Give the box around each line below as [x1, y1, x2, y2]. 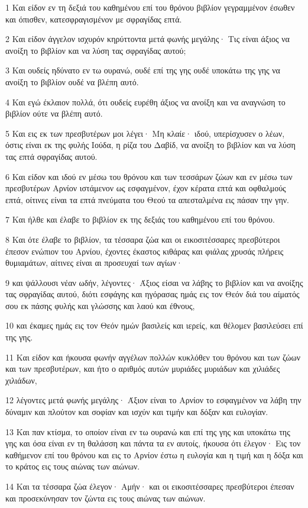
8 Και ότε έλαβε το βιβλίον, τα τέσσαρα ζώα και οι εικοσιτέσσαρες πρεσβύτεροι [5, 233, 280, 245]
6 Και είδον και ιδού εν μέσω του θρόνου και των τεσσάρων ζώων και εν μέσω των [5, 170, 293, 182]
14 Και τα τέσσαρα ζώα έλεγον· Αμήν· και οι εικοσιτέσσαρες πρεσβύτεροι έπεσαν [5, 480, 294, 492]
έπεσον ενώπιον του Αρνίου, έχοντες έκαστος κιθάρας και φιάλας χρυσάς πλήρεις [5, 245, 284, 257]
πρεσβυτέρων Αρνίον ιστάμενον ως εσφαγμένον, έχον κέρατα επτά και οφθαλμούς [5, 182, 286, 194]
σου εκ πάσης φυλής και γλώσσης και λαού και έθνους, [5, 299, 195, 311]
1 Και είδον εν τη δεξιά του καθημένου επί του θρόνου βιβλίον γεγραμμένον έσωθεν [5, 1, 295, 13]
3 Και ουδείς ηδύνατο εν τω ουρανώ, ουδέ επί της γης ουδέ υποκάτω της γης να [5, 64, 280, 76]
